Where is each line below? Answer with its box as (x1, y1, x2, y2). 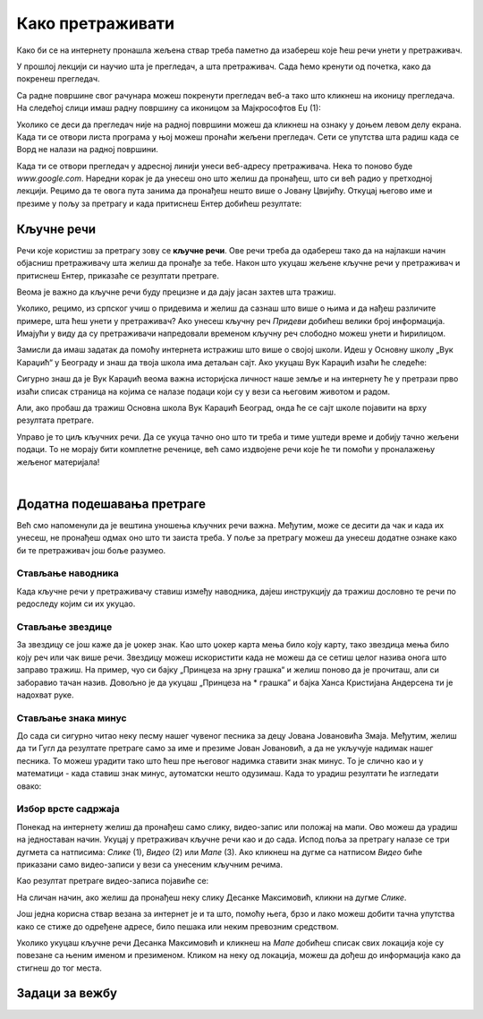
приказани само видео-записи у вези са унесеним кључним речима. (16, 859, 284, 869)
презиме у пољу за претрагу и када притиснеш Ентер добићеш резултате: (16, 198, 302, 209)
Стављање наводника (16, 567, 120, 579)
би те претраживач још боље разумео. (16, 544, 166, 555)
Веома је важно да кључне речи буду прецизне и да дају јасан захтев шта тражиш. (16, 287, 336, 297)
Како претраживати (16, 13, 175, 33)
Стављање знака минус (16, 712, 127, 724)
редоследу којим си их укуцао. (16, 598, 136, 609)
